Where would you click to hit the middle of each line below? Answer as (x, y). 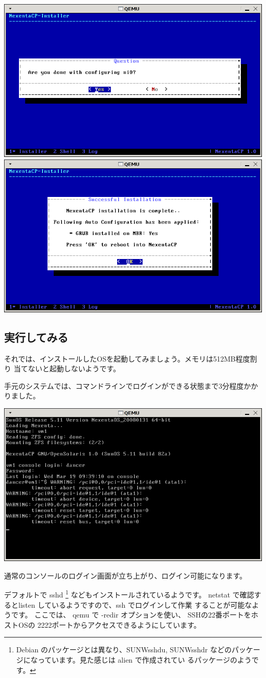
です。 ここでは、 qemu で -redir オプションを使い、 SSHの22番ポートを (131, 615)
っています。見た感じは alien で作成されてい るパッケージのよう (145, 659)
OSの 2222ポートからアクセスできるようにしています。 (109, 624)
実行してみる (36, 337)
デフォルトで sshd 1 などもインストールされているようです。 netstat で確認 (129, 594)
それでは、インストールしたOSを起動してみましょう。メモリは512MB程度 (127, 358)
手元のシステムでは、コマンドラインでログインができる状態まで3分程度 (124, 385)
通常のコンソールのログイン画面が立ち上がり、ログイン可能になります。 (126, 575)
